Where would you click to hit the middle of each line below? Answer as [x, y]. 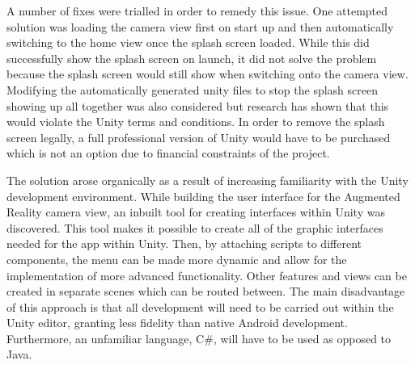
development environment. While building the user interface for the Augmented [203, 196]
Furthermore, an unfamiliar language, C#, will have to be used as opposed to [199, 338]
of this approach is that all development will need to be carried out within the [200, 306]
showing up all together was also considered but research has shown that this [198, 105]
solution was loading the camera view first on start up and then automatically [200, 26]
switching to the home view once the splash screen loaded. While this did [188, 42]
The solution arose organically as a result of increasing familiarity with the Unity [207, 180]
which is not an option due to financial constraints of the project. [168, 153]
